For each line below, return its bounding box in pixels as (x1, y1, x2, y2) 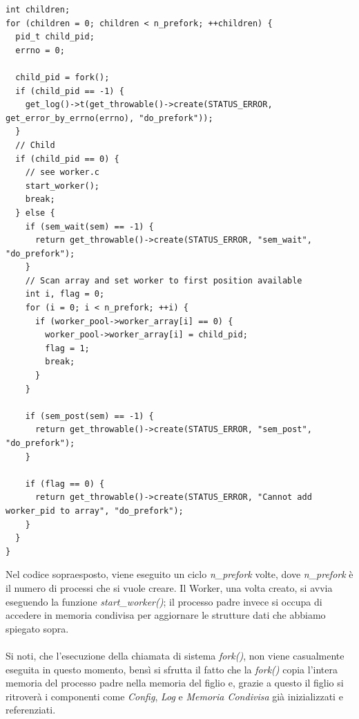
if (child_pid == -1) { (15, 86, 124, 96)
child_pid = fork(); (15, 72, 110, 82)
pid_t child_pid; (15, 32, 95, 42)
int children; (6, 5, 70, 15)
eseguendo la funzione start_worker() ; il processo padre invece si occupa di (6, 594, 322, 608)
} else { (15, 207, 55, 218)
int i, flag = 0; (25, 289, 105, 299)
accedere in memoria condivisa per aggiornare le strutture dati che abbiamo (6, 608, 326, 622)
